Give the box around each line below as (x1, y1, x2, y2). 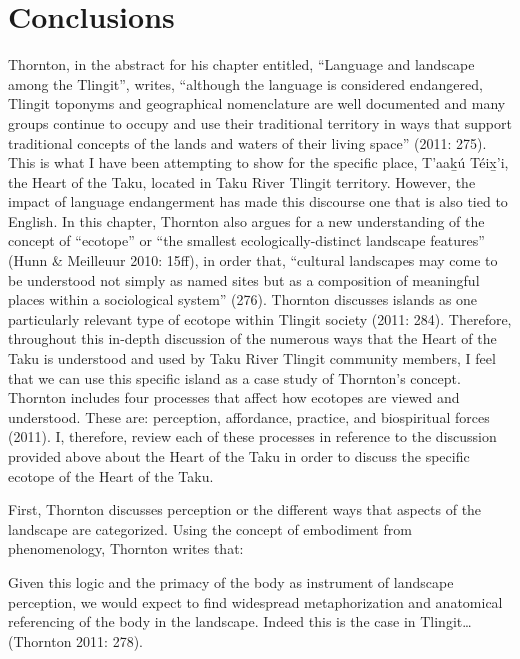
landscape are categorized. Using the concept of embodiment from (8, 518, 412, 539)
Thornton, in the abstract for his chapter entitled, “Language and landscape (8, 54, 475, 75)
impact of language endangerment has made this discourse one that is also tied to (8, 191, 508, 212)
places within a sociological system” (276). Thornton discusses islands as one (8, 289, 478, 310)
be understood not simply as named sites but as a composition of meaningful (8, 269, 480, 290)
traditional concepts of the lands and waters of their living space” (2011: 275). (8, 132, 487, 153)
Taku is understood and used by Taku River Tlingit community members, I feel (8, 348, 496, 369)
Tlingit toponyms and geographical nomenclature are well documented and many (8, 93, 506, 114)
